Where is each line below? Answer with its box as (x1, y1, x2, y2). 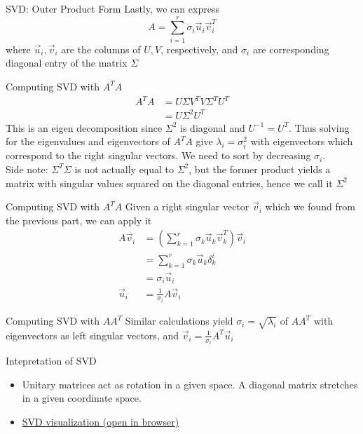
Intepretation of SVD (6, 353, 97, 368)
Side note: (6, 161, 48, 176)
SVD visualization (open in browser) (22, 414, 179, 429)
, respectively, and (160, 41, 238, 56)
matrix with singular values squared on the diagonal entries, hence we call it (6, 175, 333, 190)
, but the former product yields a (189, 161, 331, 176)
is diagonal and (180, 120, 245, 135)
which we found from (265, 199, 355, 214)
